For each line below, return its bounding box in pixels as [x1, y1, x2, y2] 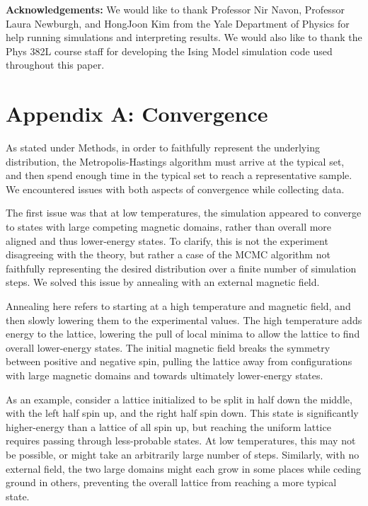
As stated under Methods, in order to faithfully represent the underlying [6, 140, 320, 155]
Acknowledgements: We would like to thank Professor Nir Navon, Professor [6, 2, 345, 16]
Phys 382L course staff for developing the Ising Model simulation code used [6, 43, 333, 58]
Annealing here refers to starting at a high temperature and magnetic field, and [6, 299, 351, 314]
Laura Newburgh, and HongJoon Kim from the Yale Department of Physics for [6, 16, 350, 30]
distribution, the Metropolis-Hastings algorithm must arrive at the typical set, [6, 154, 345, 168]
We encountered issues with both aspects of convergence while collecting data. [6, 181, 345, 196]
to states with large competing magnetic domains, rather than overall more [6, 219, 332, 234]
